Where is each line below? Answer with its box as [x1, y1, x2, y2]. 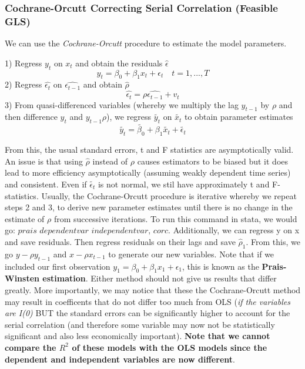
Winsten [5, 272, 39, 284]
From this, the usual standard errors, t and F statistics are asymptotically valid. [5, 143, 294, 156]
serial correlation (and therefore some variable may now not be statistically [5, 318, 275, 330]
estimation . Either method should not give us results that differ [42, 272, 277, 284]
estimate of [5, 212, 45, 224]
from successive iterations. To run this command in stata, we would [53, 212, 297, 224]
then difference [5, 110, 58, 123]
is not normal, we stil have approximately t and [98, 177, 270, 190]
